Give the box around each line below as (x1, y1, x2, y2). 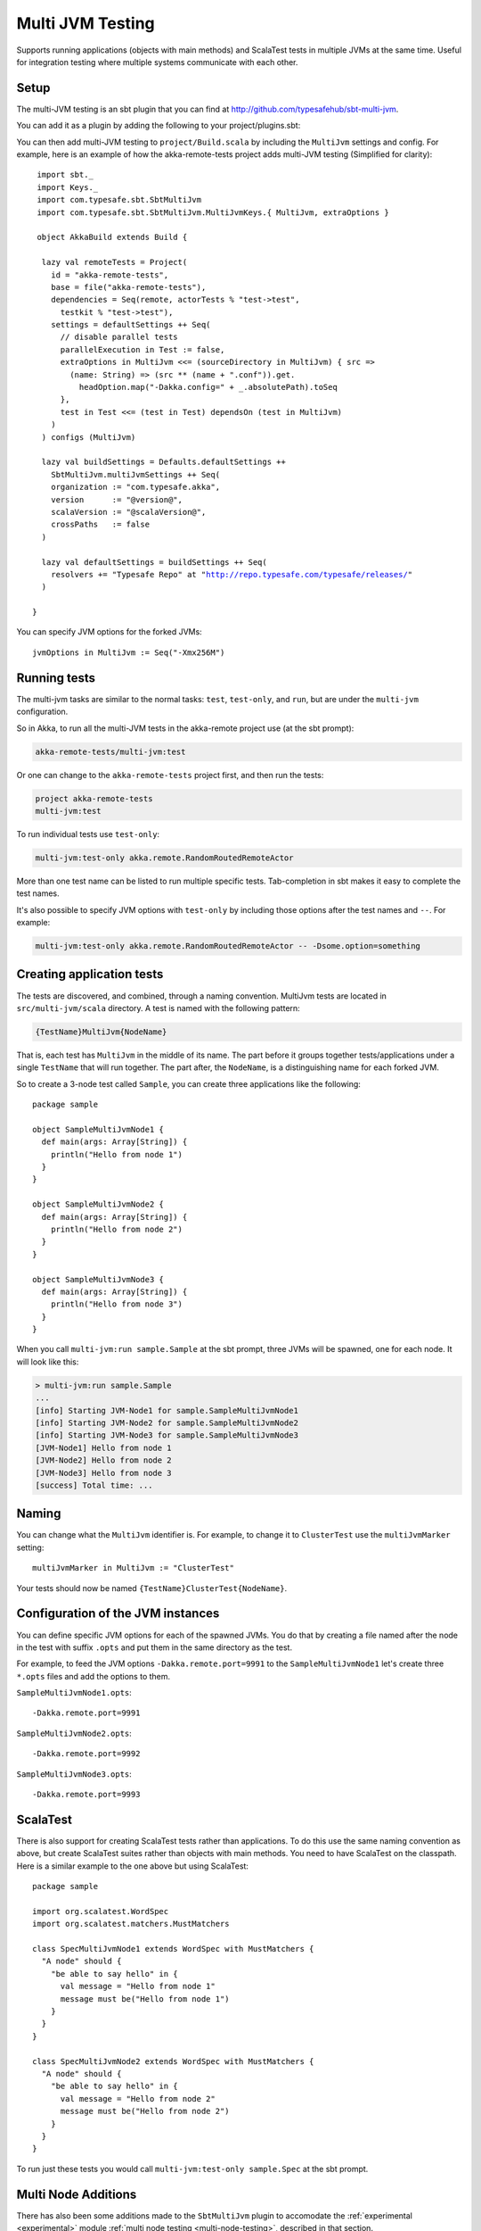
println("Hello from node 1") (50, 1149, 183, 1159)
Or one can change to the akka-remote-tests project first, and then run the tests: (16, 769, 324, 780)
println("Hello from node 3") (50, 1299, 183, 1309)
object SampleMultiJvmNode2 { (32, 1199, 165, 1209)
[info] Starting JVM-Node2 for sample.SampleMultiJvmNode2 (35, 1418, 298, 1428)
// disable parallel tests (60, 332, 178, 343)
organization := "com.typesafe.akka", (50, 482, 221, 493)
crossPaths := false (50, 519, 151, 530)
